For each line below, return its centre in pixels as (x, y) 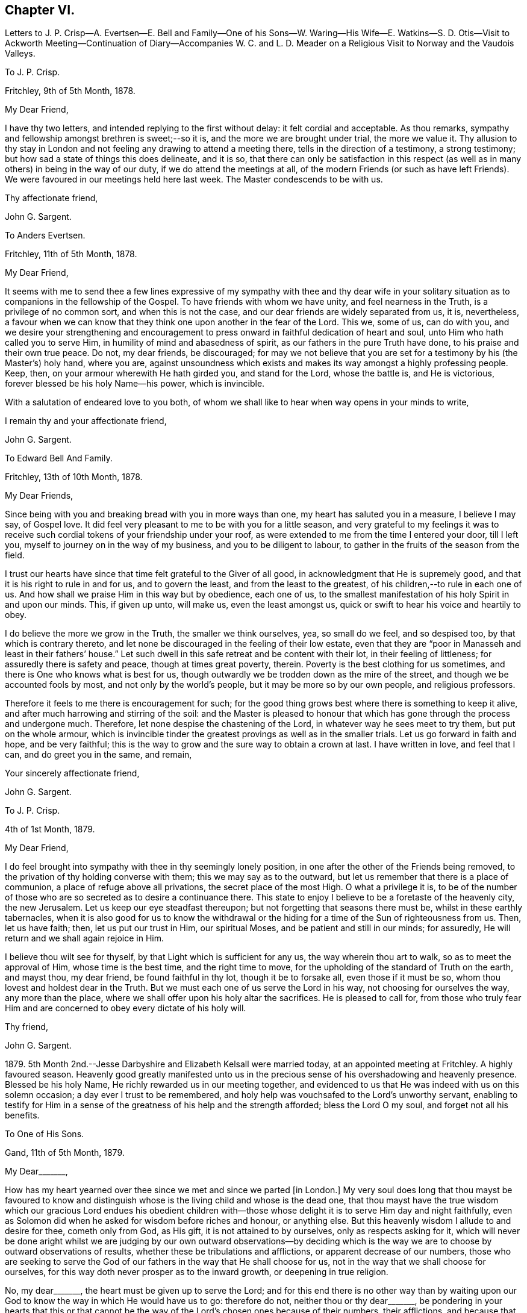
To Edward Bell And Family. (59, 458)
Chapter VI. (40, 10)
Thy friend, (27, 1027)
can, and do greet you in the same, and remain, (98, 755)
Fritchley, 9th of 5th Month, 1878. (70, 91)
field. (15, 555)
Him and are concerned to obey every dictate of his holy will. (126, 1008)
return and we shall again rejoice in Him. (85, 938)
